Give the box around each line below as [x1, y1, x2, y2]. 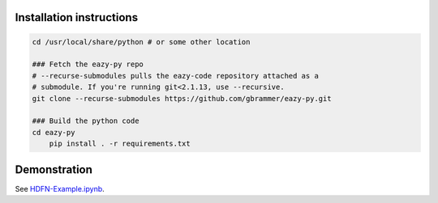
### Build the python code [32, 116, 140, 125]
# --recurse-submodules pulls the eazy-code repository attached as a [32, 71, 320, 80]
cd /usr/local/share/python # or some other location [32, 37, 251, 46]
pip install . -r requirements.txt [49, 139, 191, 149]
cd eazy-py [32, 128, 75, 137]
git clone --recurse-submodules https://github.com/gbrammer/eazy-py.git [32, 94, 332, 103]
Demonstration [15, 163, 93, 176]
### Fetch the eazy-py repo [32, 60, 144, 69]
